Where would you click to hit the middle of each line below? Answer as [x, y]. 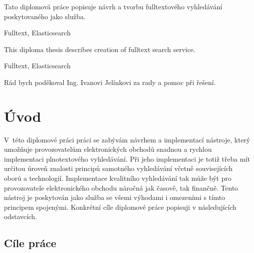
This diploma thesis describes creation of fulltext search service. [100, 49]
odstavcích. [21, 216]
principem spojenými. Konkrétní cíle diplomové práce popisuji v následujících [120, 207]
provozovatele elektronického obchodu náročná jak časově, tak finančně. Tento [121, 187]
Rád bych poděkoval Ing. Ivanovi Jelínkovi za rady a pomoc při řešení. [110, 82]
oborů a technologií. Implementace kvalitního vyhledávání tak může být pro [118, 178]
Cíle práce [30, 243]
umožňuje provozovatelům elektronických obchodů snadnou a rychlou [108, 149]
